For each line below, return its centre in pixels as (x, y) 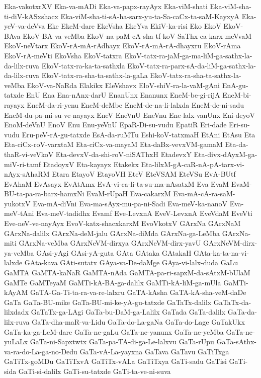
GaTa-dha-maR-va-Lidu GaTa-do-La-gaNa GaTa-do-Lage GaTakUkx (138, 322)
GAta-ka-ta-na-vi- (221, 252)
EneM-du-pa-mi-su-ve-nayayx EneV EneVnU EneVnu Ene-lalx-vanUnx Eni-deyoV (130, 115)
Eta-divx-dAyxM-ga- (226, 154)
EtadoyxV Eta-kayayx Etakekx (91, 164)
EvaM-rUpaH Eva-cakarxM (128, 194)
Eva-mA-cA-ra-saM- (204, 194)
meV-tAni (19, 213)
